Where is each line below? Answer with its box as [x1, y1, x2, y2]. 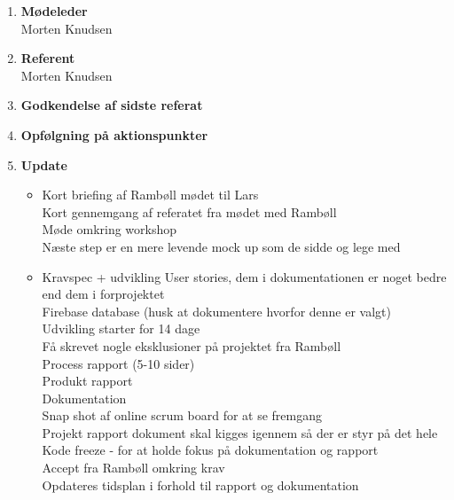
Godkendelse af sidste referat [20, 96, 203, 114]
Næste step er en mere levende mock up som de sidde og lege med [42, 237, 401, 255]
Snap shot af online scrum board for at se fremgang [42, 406, 322, 425]
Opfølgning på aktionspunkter [20, 125, 208, 144]
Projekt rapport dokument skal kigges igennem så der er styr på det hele [42, 423, 438, 441]
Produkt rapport [42, 371, 133, 390]
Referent [20, 49, 75, 67]
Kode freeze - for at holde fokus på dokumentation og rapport [42, 441, 379, 459]
